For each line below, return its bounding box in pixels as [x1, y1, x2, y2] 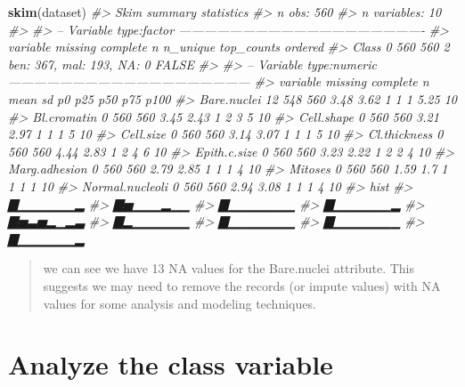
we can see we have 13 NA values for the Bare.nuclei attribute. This [43, 259, 414, 278]
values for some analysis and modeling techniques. [43, 294, 316, 312]
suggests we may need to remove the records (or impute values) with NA [43, 276, 441, 294]
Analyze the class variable [8, 346, 333, 383]
